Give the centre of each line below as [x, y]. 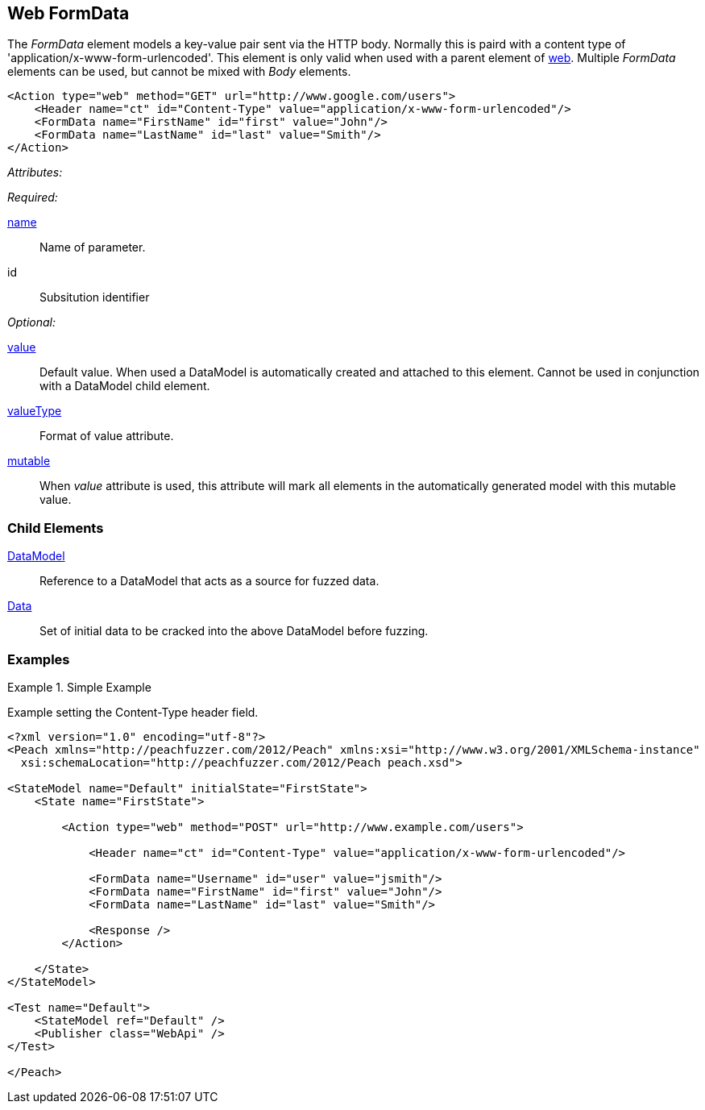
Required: [33, 197]
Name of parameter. [93, 247]
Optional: [31, 322]
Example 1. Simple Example [79, 687]
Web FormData [68, 13]
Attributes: [35, 173]
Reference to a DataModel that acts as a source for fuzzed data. [209, 581]
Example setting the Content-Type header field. [133, 712]
